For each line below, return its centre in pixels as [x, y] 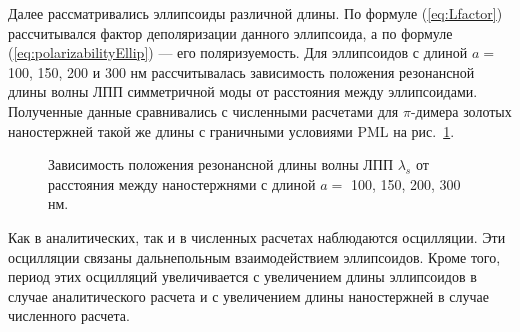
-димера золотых [461, 110]
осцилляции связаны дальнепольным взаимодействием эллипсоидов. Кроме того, [254, 256]
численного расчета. [69, 315]
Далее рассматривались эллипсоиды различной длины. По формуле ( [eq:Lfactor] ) [255, 13]
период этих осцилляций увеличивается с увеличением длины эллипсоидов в [242, 276]
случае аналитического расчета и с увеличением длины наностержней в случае [248, 295]
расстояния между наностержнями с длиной [182, 183]
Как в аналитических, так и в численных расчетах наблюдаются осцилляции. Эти [257, 236]
